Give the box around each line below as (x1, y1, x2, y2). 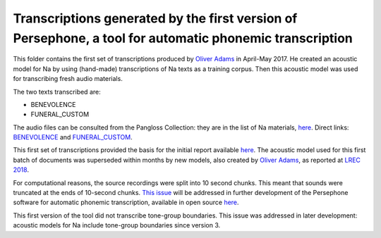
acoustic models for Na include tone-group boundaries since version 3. (13, 221, 221, 230)
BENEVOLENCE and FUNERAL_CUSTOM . (13, 133, 133, 142)
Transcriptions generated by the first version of (13, 11, 298, 26)
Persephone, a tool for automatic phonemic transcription (13, 30, 353, 46)
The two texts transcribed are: (13, 87, 102, 96)
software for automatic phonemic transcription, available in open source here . (13, 198, 239, 207)
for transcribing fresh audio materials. (13, 75, 123, 83)
